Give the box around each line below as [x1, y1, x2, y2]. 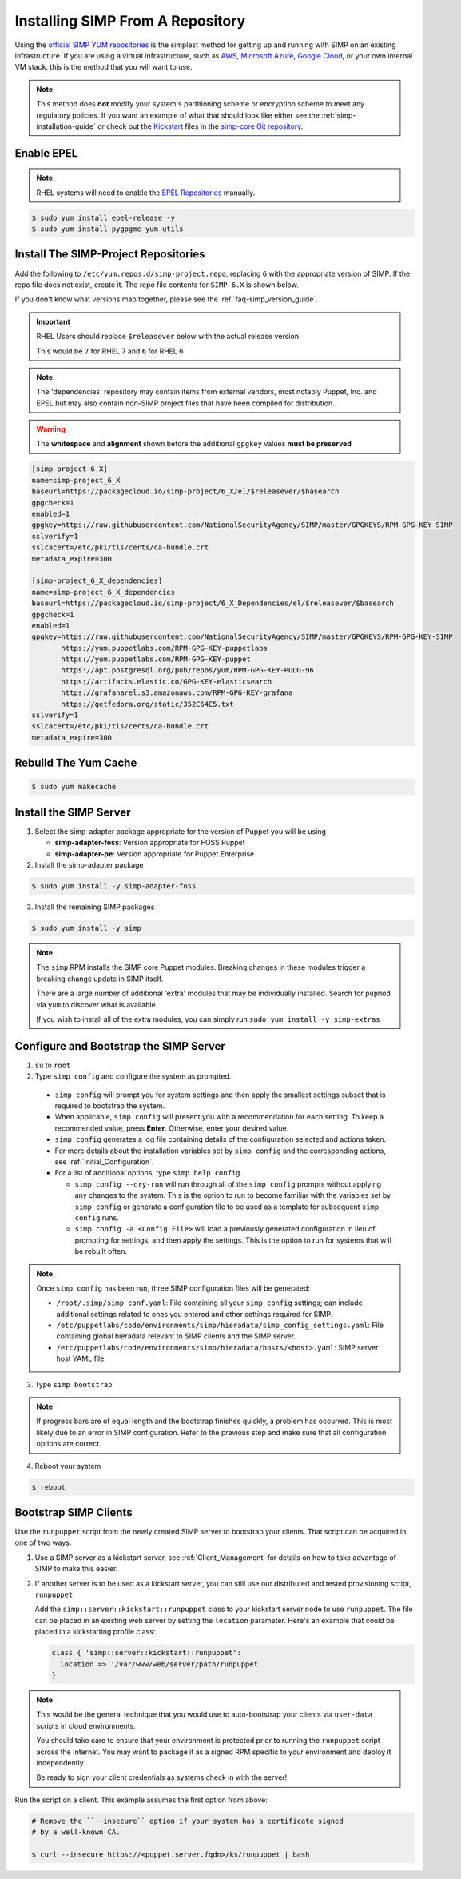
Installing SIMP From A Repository [14, 12, 246, 30]
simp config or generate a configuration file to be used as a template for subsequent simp [74, 1202, 380, 1211]
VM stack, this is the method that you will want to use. [14, 62, 193, 72]
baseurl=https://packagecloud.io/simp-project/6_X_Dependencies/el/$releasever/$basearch [31, 599, 395, 608]
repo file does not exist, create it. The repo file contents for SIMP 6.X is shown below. [14, 280, 299, 289]
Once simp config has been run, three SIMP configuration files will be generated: [36, 1283, 311, 1293]
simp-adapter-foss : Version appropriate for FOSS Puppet [54, 838, 245, 848]
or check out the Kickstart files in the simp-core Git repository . [97, 121, 304, 131]
